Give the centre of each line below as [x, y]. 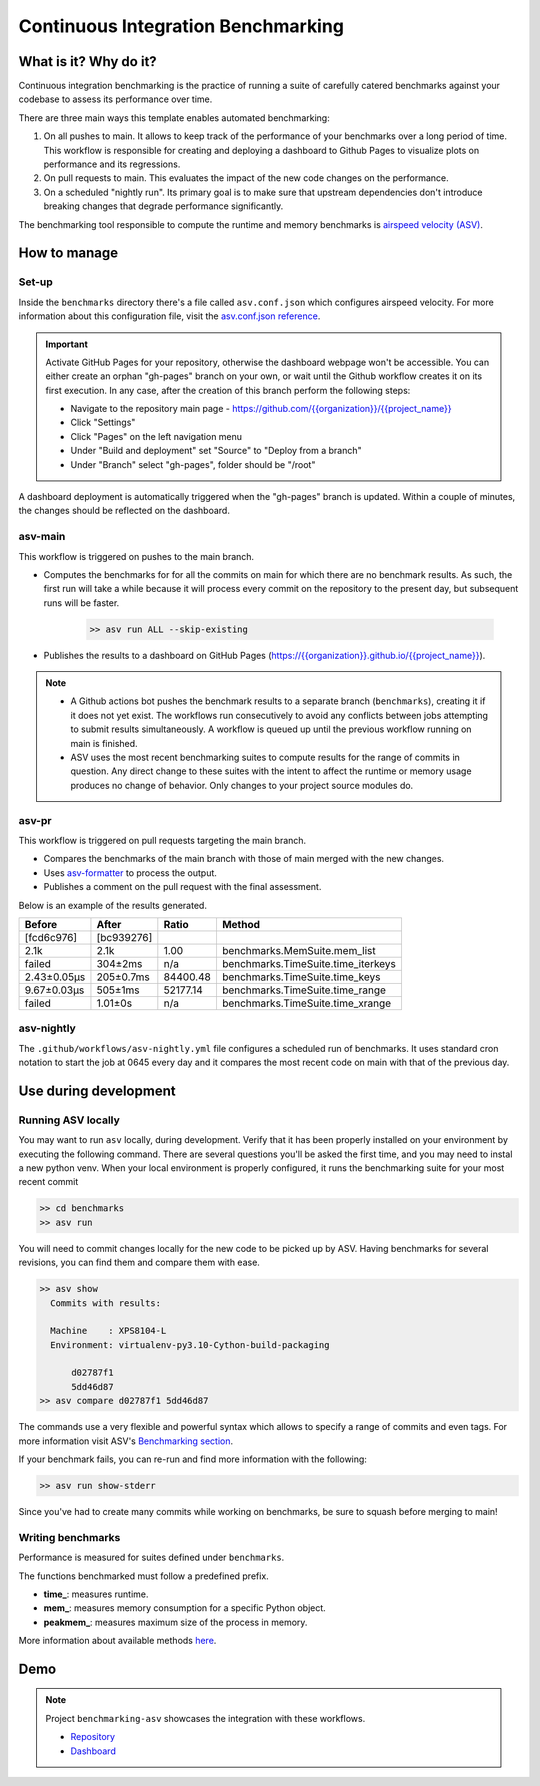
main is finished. [104, 743]
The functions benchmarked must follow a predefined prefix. [143, 1576]
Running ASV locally [69, 1120]
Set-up [36, 282]
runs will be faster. [81, 602]
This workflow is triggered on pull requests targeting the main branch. [162, 840]
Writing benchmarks [69, 1537]
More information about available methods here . [117, 1641]
